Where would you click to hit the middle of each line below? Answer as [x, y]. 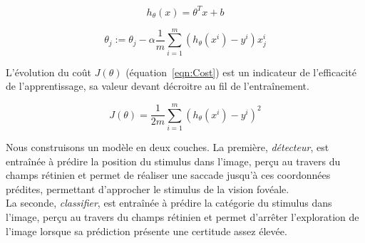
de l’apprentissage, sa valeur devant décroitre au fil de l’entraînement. [158, 86]
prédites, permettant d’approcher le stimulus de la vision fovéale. [148, 188]
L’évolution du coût [48, 72]
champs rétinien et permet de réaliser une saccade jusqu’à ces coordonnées [168, 175]
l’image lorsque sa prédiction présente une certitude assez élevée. [146, 231]
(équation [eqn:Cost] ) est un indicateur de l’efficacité [241, 72]
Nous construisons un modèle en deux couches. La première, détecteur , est [168, 146]
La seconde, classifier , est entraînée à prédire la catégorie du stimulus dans [169, 203]
